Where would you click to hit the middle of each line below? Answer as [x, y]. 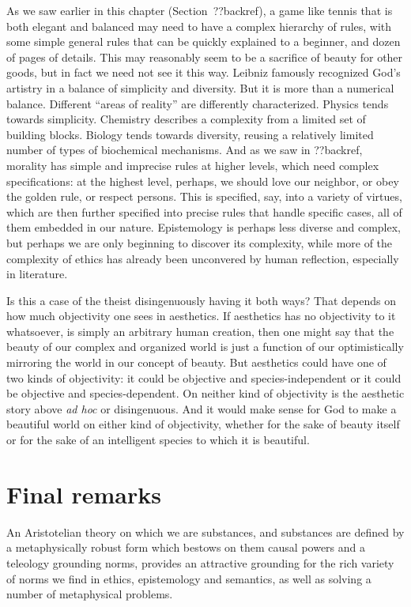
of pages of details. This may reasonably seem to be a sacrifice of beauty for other [205, 57]
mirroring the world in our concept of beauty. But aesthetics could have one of [196, 362]
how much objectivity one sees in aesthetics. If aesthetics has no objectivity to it [201, 316]
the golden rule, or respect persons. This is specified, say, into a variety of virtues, [204, 196]
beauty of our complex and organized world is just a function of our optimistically [205, 347]
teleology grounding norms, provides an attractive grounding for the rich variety [200, 562]
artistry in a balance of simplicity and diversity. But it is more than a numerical [200, 87]
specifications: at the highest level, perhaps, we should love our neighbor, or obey [203, 181]
